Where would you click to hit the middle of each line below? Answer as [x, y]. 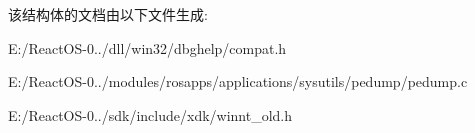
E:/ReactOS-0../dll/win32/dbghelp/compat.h [147, 47]
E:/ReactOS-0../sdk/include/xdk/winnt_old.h [150, 114]
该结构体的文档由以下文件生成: [108, 14]
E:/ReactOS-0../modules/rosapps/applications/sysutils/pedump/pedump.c [238, 81]
